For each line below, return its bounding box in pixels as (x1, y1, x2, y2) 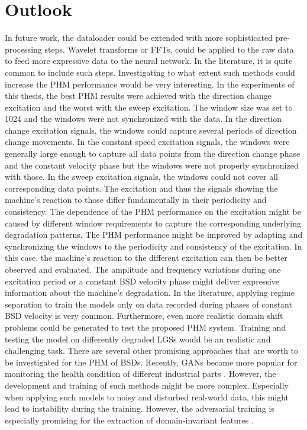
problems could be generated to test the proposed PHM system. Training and (5, 321, 286, 333)
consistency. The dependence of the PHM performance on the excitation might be (5, 205, 301, 218)
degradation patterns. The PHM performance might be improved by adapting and (5, 228, 303, 241)
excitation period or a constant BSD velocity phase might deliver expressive (5, 274, 280, 287)
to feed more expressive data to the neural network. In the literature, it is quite (5, 54, 293, 67)
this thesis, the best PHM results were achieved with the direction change (5, 89, 272, 102)
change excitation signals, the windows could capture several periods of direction (5, 124, 297, 136)
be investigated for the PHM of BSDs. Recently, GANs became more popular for (5, 355, 298, 368)
